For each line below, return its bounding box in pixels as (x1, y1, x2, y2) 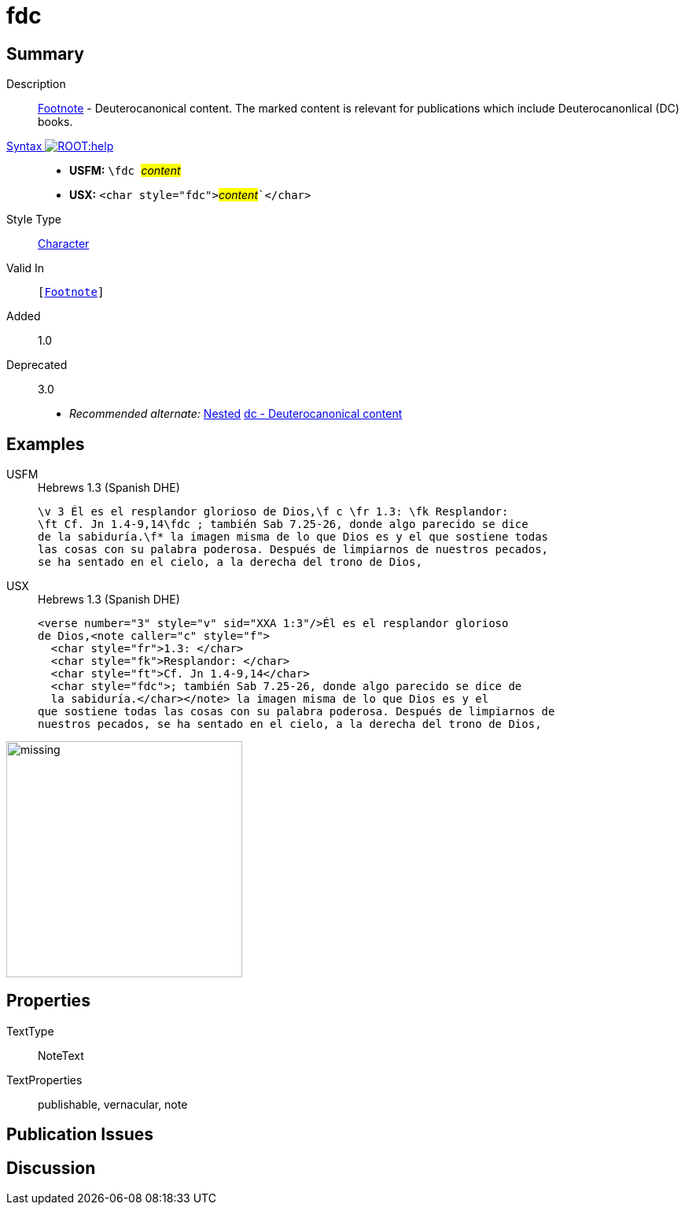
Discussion (6, 1157, 96, 1178)
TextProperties (6, 1073, 83, 1087)
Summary (6, 43, 84, 64)
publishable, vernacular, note (38, 1097, 188, 1111)
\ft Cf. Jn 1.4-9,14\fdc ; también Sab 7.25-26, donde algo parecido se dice (38, 518, 528, 531)
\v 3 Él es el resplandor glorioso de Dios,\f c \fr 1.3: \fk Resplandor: (38, 505, 509, 519)
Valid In (6, 261, 45, 275)
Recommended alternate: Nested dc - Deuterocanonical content (69, 407, 403, 421)
